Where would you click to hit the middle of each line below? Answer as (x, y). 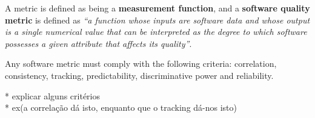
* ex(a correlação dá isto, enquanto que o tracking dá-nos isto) (121, 107)
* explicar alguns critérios (52, 95)
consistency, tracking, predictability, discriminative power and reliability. (139, 75)
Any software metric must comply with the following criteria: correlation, (141, 64)
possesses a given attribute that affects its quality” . (98, 43)
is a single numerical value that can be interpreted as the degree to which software (156, 32)
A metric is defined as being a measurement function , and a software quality (157, 8)
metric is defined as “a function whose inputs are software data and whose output (157, 20)
